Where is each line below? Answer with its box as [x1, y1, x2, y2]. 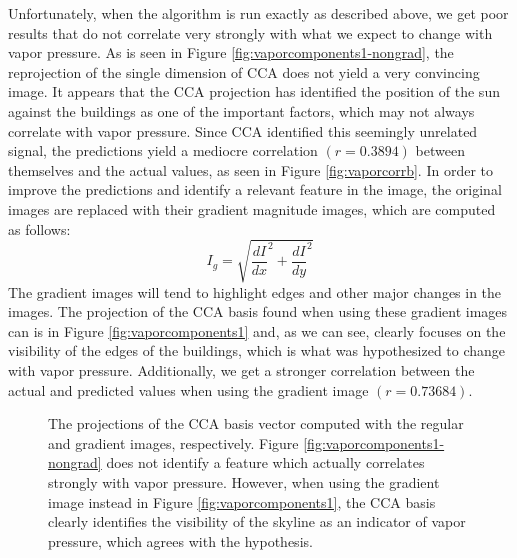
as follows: [8, 218, 71, 239]
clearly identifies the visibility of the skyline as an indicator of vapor [48, 511, 466, 532]
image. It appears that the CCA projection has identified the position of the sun [8, 81, 500, 102]
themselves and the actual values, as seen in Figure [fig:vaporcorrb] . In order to [8, 159, 493, 180]
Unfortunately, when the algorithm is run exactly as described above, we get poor [8, 3, 509, 23]
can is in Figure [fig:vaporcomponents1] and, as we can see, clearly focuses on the [8, 320, 506, 341]
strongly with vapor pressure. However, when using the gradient [48, 472, 440, 493]
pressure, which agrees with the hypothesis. [48, 530, 313, 551]
